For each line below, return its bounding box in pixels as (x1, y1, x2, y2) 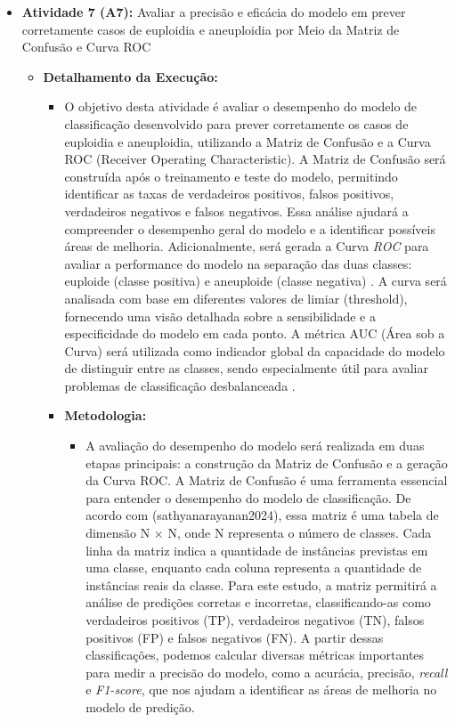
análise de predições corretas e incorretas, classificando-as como (85, 593, 431, 612)
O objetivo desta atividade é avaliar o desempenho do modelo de (64, 97, 418, 116)
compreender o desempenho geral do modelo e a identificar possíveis (64, 219, 435, 238)
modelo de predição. (85, 697, 195, 716)
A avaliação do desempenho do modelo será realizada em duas (85, 436, 425, 455)
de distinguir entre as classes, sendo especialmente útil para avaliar (64, 359, 428, 377)
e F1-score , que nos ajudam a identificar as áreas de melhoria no (85, 680, 437, 699)
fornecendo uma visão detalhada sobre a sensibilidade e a (64, 306, 376, 325)
